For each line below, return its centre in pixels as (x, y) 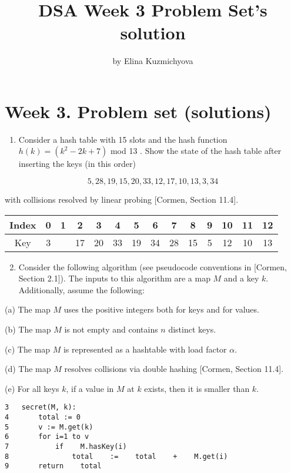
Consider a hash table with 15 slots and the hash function (123, 139)
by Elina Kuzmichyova (153, 61)
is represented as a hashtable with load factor (145, 349)
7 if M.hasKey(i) (66, 447)
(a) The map (28, 309)
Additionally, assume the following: (81, 289)
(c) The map (27, 349)
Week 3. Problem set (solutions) (138, 111)
